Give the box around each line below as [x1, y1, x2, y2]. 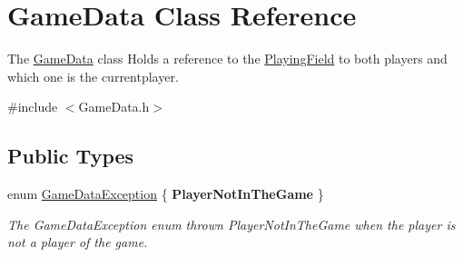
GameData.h [78, 97, 150, 116]
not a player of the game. [7, 232, 148, 252]
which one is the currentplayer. [7, 66, 179, 85]
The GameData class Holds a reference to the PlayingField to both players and [7, 49, 448, 68]
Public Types [7, 142, 134, 170]
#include [7, 97, 58, 116]
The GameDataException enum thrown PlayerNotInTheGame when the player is [7, 214, 456, 233]
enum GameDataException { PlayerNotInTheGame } [7, 184, 324, 203]
